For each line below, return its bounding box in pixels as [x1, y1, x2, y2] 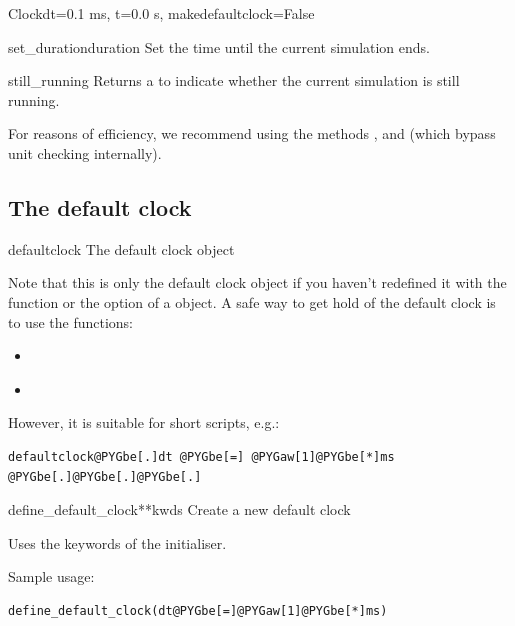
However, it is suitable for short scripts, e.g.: [8, 412, 280, 433]
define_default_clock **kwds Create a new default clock [8, 499, 351, 520]
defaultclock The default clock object [8, 238, 235, 259]
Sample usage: [8, 566, 95, 587]
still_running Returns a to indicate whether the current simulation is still [8, 70, 460, 91]
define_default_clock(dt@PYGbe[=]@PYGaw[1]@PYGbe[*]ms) [8, 603, 388, 618]
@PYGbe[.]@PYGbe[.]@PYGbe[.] [8, 469, 202, 484]
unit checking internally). [8, 142, 162, 163]
